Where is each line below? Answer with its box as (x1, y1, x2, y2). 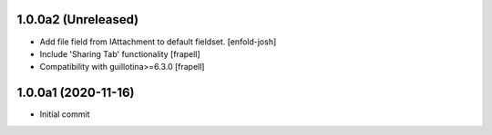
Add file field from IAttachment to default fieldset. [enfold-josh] (39, 36, 277, 47)
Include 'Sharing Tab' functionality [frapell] (39, 48, 200, 59)
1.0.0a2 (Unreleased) (16, 12, 139, 27)
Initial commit (39, 109, 90, 120)
